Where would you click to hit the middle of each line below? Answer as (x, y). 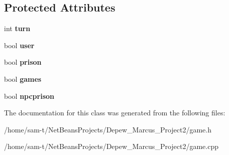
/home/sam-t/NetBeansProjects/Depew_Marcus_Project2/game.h (108, 129)
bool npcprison (29, 96)
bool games (23, 79)
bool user (19, 45)
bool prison (23, 62)
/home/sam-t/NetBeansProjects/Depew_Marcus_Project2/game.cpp (111, 146)
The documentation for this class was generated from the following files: (115, 113)
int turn (17, 28)
